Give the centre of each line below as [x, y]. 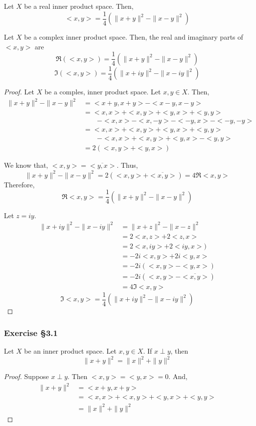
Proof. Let [19, 92]
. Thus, [127, 165]
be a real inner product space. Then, [79, 6]
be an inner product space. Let [70, 351]
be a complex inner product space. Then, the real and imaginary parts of [134, 37]
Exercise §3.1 [31, 332]
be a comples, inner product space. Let [103, 92]
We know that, [26, 165]
